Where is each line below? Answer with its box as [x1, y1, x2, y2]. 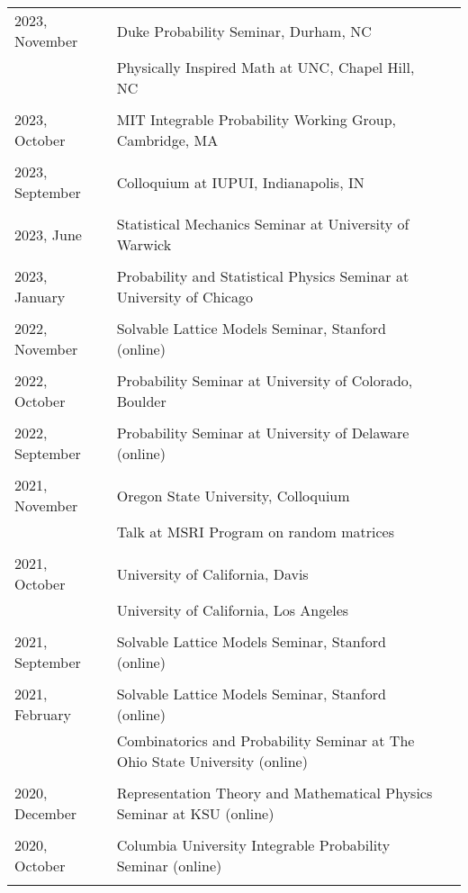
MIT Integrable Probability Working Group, [116, 109, 397, 130]
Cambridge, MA [116, 130, 219, 150]
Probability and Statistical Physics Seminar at [116, 266, 409, 286]
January [14, 286, 66, 307]
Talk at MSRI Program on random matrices [116, 521, 394, 542]
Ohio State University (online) [116, 751, 308, 771]
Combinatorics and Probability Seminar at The [116, 730, 415, 751]
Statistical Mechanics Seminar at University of [116, 213, 409, 234]
